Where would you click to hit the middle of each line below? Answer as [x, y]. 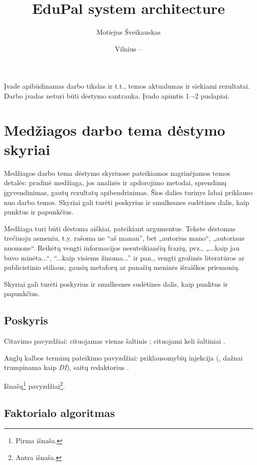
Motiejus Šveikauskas [128, 32]
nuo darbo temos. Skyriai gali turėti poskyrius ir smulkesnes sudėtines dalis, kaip [127, 202]
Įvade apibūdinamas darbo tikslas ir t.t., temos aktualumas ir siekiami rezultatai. [127, 86]
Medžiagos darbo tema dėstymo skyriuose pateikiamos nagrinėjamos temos [117, 173]
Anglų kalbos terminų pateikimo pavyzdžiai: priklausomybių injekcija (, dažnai [123, 357]
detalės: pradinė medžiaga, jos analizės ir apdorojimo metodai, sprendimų [115, 182]
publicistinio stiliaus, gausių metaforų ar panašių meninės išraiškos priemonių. [122, 267]
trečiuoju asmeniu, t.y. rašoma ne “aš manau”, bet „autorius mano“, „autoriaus [124, 238]
